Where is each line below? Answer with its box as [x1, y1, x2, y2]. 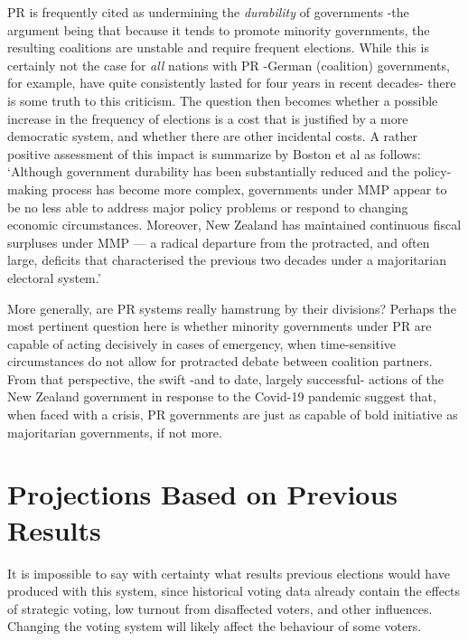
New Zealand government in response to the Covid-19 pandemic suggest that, [7, 387, 436, 406]
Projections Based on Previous [7, 476, 398, 513]
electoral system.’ [7, 268, 101, 287]
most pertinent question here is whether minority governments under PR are [7, 316, 432, 335]
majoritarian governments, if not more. [7, 422, 222, 441]
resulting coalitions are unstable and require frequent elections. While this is [7, 38, 429, 57]
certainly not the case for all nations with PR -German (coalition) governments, [7, 55, 450, 74]
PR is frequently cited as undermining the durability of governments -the [7, 3, 409, 21]
